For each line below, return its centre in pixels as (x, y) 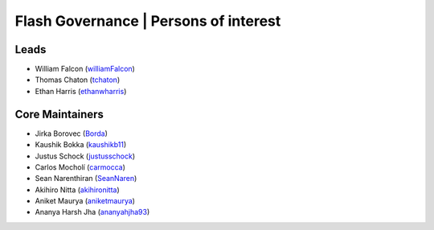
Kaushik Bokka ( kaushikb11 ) (81, 145)
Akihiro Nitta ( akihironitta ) (77, 190)
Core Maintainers (59, 114)
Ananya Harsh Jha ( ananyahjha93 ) (92, 212)
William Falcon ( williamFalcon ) (85, 69)
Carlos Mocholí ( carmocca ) (80, 167)
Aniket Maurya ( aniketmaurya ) (85, 201)
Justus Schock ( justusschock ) (85, 156)
